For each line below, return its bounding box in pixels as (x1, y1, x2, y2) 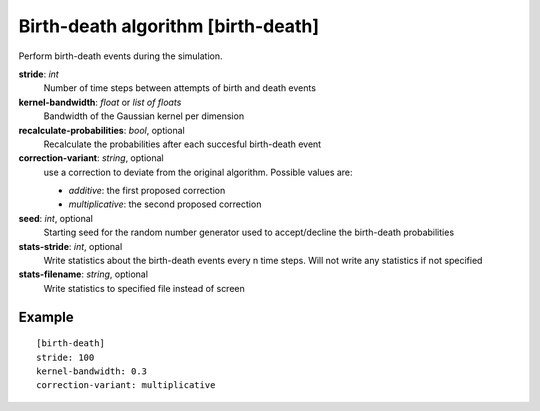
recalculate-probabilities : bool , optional (18, 124, 185, 136)
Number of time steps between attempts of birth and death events (43, 82, 317, 94)
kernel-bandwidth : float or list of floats (18, 96, 182, 108)
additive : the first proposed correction (68, 185, 226, 197)
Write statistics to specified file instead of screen (43, 282, 245, 294)
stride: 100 (36, 351, 95, 363)
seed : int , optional (18, 212, 94, 224)
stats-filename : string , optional (18, 268, 149, 280)
